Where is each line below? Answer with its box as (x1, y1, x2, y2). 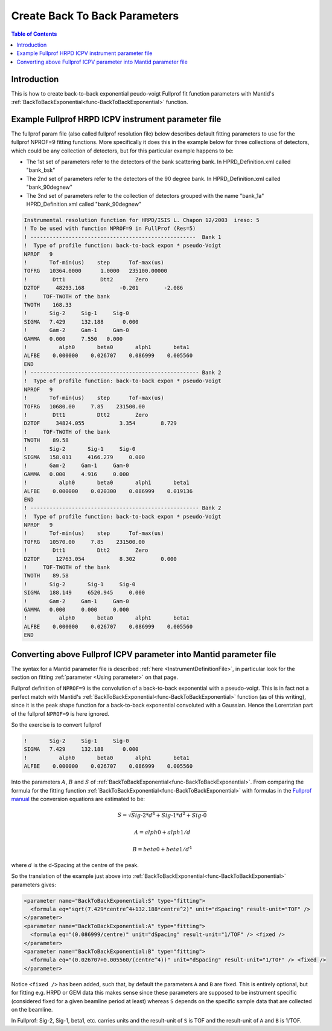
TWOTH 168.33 (24, 301, 72, 308)
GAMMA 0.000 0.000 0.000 (24, 606, 129, 613)
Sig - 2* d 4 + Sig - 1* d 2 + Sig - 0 (130, 811, 207, 819)
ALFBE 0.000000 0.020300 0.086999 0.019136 (24, 488, 193, 494)
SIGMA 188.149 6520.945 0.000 (24, 589, 145, 596)
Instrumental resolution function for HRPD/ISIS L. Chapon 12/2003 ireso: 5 (24, 217, 260, 224)
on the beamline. (11, 1006, 53, 1013)
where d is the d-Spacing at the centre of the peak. (11, 861, 139, 868)
